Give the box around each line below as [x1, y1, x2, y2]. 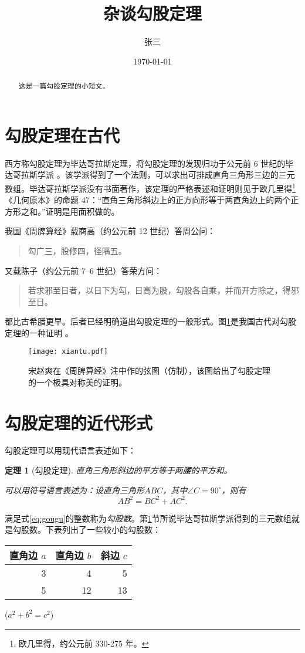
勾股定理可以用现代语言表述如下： [5, 444, 136, 456]
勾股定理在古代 [5, 123, 120, 147]
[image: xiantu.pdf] [28, 347, 109, 356]
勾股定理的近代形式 [5, 410, 153, 434]
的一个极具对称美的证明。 [28, 375, 127, 388]
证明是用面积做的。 [45, 205, 120, 217]
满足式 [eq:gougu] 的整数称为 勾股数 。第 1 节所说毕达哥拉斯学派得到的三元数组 [5, 512, 292, 524]
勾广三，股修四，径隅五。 [28, 244, 127, 256]
